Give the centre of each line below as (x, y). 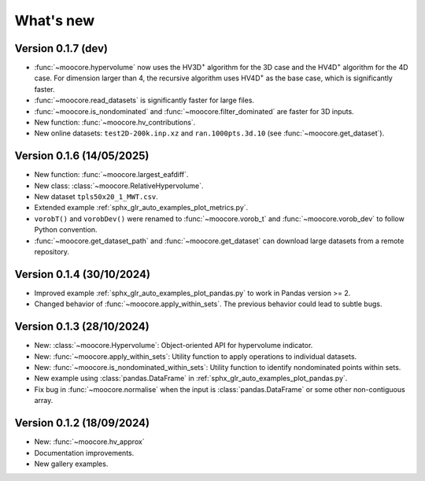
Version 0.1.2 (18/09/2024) (82, 423)
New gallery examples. (71, 464)
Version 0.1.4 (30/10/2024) (83, 274)
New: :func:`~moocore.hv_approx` (89, 442)
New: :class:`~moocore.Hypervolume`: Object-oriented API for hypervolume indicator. (174, 346)
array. (44, 401)
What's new (55, 20)
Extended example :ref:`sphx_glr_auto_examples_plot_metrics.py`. (141, 208)
